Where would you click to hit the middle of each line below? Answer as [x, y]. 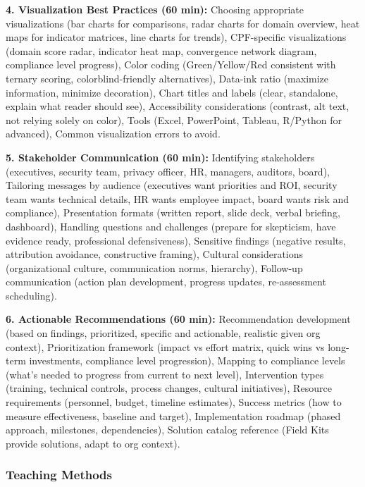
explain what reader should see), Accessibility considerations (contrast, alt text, [178, 106]
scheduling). [31, 295]
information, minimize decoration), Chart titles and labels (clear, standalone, [172, 92]
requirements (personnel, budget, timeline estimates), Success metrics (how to [174, 402]
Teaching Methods [59, 475]
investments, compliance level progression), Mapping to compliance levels [187, 360]
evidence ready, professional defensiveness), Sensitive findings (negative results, [176, 240]
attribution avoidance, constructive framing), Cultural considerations [155, 254]
